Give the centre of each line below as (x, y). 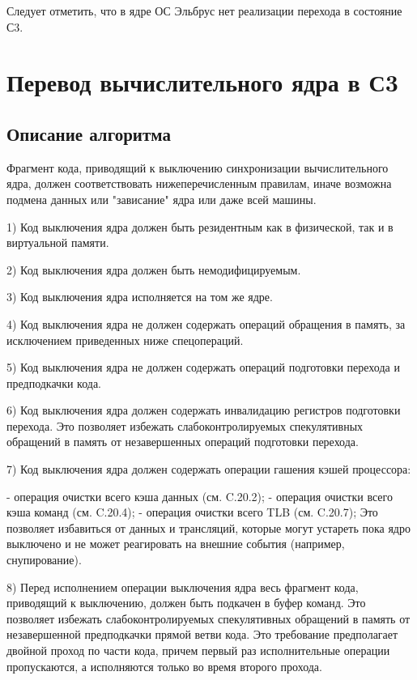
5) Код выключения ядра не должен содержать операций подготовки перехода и (203, 367)
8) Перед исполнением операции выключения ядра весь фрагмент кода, (183, 586)
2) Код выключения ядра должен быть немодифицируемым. (154, 269)
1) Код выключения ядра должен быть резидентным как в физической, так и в (200, 226)
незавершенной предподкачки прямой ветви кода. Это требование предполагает (202, 634)
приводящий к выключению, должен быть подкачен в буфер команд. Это (186, 603)
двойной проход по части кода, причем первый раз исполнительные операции (198, 650)
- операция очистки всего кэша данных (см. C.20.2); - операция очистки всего (200, 496)
